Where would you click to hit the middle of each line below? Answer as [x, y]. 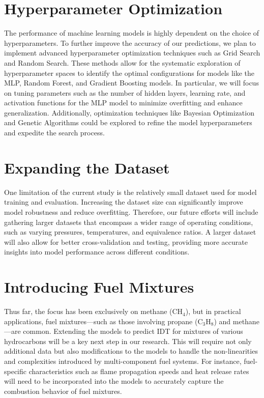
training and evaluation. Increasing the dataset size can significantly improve [124, 202]
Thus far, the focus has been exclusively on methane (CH [94, 311]
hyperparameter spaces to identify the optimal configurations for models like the [129, 73]
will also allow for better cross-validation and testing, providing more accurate [126, 241]
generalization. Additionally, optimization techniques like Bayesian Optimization [129, 112]
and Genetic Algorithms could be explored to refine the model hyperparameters [128, 122]
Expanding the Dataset [87, 167]
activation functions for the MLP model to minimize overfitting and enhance [123, 103]
